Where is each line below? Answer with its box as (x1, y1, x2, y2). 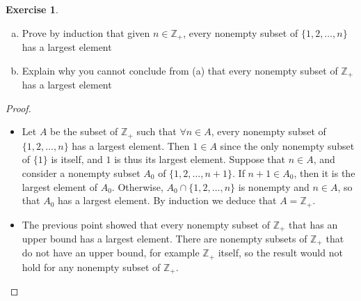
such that (136, 124, 177, 139)
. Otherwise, (111, 179, 163, 194)
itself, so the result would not (218, 245, 343, 260)
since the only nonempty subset (220, 138, 355, 153)
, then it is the (294, 165, 355, 180)
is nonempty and (238, 179, 310, 194)
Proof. (6, 100, 31, 115)
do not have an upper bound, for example (22, 245, 200, 260)
